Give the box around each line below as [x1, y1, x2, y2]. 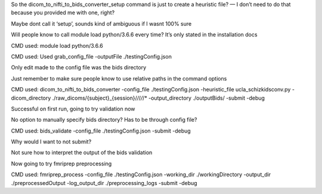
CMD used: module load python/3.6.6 [11, 42, 104, 49]
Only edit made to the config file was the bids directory [11, 64, 147, 71]
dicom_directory [11, 94, 51, 101]
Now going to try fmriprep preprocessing [11, 160, 112, 167]
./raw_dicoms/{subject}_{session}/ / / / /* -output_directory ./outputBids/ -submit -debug [52, 94, 265, 101]
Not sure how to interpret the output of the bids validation [11, 149, 153, 156]
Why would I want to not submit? [11, 138, 92, 146]
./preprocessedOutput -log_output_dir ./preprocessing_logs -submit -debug [11, 179, 197, 186]
